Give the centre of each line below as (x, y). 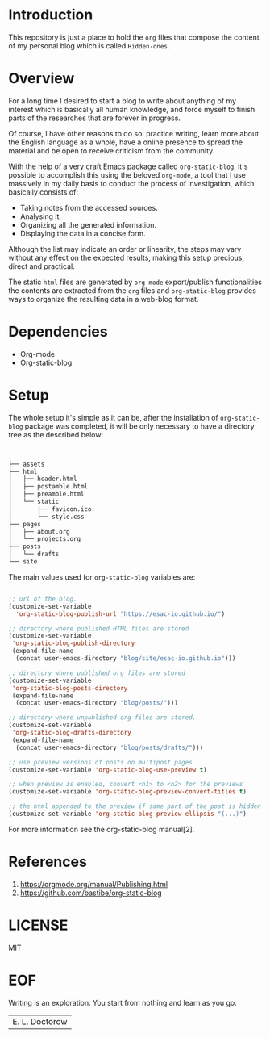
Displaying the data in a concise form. (83, 233)
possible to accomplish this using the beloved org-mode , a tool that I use (127, 174)
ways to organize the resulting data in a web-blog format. (104, 299)
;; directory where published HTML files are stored (99, 628)
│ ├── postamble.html (48, 487)
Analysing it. (41, 216)
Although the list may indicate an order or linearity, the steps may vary (125, 249)
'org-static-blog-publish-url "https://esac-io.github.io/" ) (120, 614)
